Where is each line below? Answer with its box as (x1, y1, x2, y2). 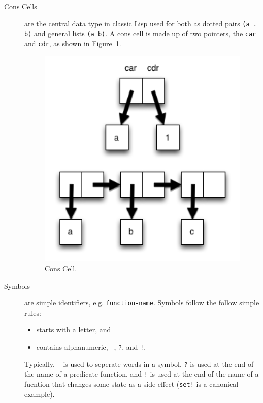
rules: (24, 307, 41, 318)
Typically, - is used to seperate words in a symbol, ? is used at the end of (24, 358, 254, 369)
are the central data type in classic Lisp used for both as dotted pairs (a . (24, 18, 257, 28)
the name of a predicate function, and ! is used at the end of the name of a (24, 368, 259, 379)
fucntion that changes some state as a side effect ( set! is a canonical (24, 379, 239, 389)
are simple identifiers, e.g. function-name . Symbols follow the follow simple (24, 297, 259, 308)
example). (24, 388, 55, 399)
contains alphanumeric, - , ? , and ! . (36, 342, 146, 352)
